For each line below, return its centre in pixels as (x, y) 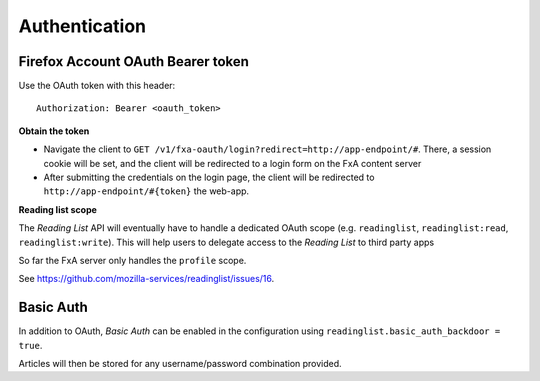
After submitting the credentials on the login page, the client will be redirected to (209, 177)
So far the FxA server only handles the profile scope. (132, 260)
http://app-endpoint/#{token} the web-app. (146, 191)
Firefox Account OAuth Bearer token (134, 61)
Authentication (82, 26)
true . (30, 345)
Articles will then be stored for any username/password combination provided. (180, 364)
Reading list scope (57, 209)
